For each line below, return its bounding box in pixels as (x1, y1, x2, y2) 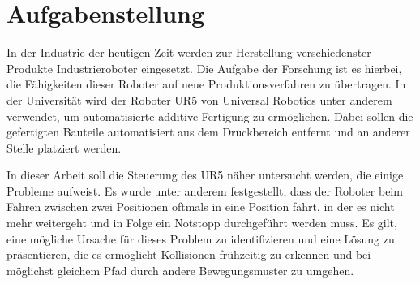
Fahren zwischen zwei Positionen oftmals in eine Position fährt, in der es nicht (6, 198, 395, 215)
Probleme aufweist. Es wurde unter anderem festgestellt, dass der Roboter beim (6, 182, 403, 199)
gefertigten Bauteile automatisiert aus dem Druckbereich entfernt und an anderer (6, 123, 410, 140)
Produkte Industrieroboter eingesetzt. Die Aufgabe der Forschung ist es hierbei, (6, 59, 402, 76)
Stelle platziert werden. (6, 139, 122, 156)
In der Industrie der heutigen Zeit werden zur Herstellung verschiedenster (6, 44, 371, 61)
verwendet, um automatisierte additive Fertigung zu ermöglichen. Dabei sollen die (6, 107, 414, 124)
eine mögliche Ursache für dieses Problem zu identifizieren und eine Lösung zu (6, 230, 395, 247)
